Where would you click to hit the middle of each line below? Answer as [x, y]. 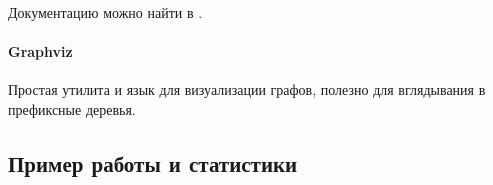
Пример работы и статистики [153, 162]
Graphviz [40, 51]
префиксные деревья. [72, 108]
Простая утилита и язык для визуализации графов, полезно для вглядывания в [247, 89]
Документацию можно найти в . [105, 12]
